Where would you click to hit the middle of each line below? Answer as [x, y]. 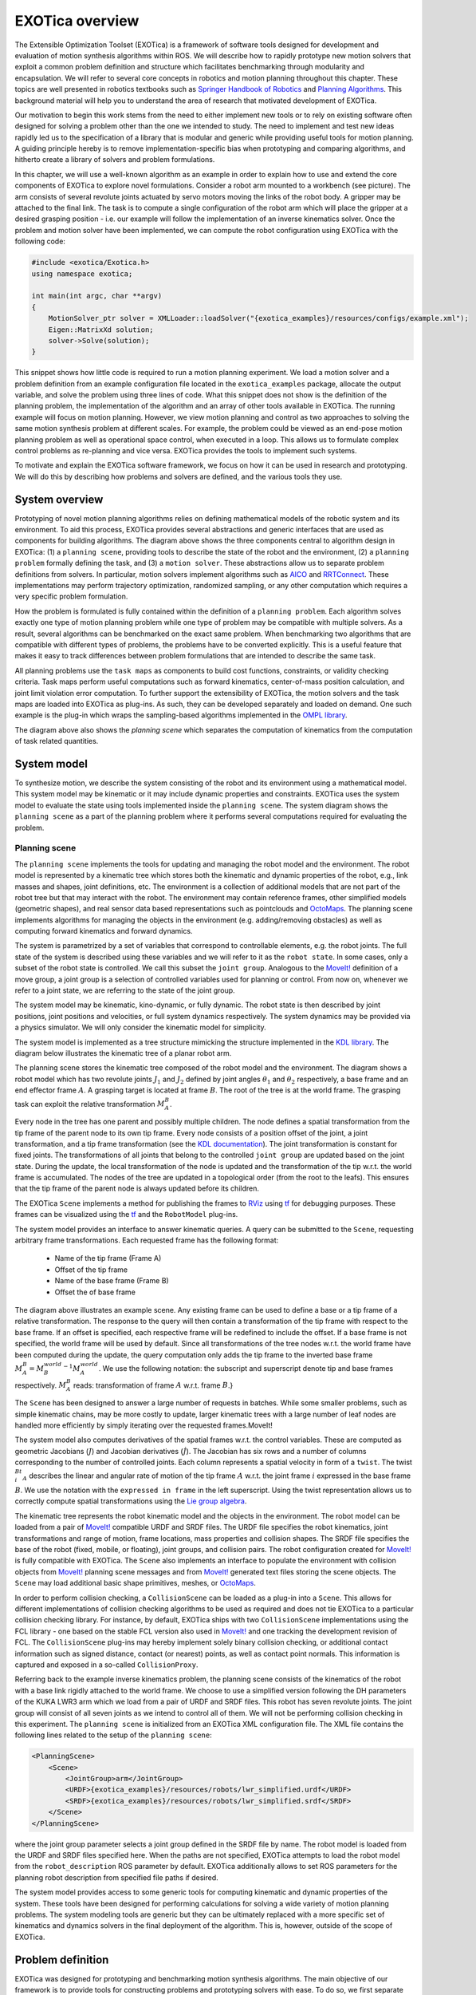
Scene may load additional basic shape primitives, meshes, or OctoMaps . [136, 1583]
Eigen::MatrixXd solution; [101, 330]
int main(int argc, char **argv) [97, 296]
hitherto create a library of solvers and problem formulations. [115, 160]
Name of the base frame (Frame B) [112, 1281]
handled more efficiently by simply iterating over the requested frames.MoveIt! [144, 1425]
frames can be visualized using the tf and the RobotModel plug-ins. [126, 1215]
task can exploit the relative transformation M [90, 1104]
